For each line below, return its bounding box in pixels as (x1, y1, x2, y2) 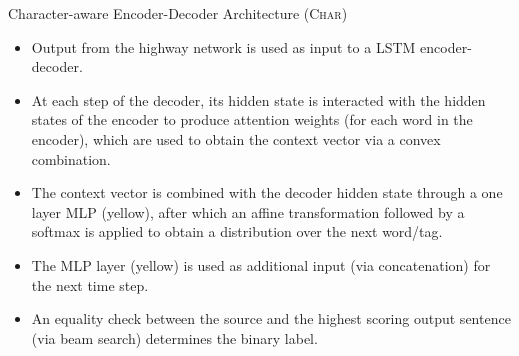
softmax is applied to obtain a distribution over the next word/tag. (31, 221, 443, 242)
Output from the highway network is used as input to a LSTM (31, 36, 416, 57)
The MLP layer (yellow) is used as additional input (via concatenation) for (31, 254, 491, 275)
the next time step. (31, 274, 149, 295)
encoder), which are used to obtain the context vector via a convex (31, 128, 441, 149)
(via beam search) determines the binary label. (31, 327, 318, 348)
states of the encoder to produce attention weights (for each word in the (31, 109, 473, 130)
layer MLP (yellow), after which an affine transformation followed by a (31, 201, 465, 222)
